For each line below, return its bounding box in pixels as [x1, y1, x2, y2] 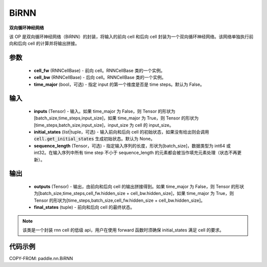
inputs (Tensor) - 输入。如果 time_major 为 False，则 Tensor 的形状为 [34, 108, 176, 114]
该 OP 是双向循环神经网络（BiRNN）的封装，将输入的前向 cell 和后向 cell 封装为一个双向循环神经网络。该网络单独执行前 [9, 34, 254, 39]
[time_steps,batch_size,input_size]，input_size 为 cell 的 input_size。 [34, 122, 174, 128]
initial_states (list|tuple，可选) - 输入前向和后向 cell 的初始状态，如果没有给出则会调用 [34, 129, 210, 135]
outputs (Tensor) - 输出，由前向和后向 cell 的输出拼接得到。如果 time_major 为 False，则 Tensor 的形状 [34, 184, 244, 190]
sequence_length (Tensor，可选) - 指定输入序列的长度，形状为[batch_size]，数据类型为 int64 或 [34, 143, 231, 149]
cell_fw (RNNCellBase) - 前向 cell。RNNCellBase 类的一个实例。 [34, 67, 165, 74]
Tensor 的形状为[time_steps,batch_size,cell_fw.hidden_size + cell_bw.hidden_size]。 [34, 197, 205, 203]
